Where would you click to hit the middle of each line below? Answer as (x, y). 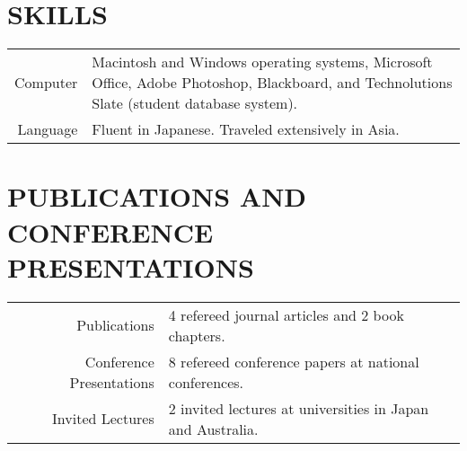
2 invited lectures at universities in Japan (299, 408)
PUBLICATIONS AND (157, 196)
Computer (46, 83)
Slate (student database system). (195, 103)
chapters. (197, 335)
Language (48, 129)
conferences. (206, 382)
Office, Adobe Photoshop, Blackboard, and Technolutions (272, 83)
